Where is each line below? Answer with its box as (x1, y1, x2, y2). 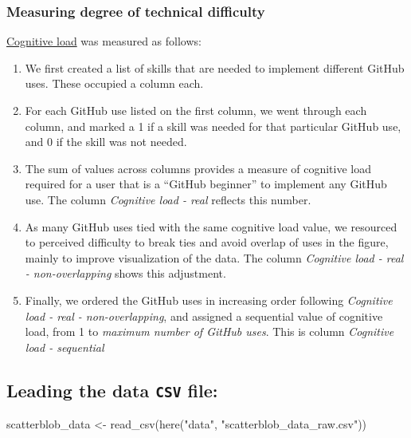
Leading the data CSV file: (6, 377, 218, 402)
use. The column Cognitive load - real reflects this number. (25, 191, 311, 207)
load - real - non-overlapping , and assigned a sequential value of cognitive (25, 307, 383, 324)
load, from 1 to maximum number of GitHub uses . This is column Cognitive (25, 323, 394, 340)
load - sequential (25, 338, 104, 355)
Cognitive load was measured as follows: (6, 33, 202, 49)
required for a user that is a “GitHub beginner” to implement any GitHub (25, 176, 387, 192)
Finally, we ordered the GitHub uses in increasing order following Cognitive (25, 291, 393, 308)
